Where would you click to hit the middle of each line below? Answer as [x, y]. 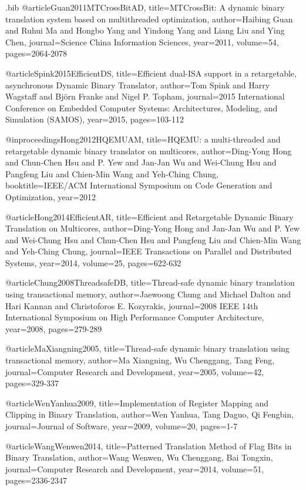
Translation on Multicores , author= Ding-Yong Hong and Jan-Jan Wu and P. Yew [152, 228]
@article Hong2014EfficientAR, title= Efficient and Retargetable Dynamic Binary [149, 216]
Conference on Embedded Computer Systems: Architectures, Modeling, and [142, 107]
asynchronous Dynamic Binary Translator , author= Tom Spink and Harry [138, 85]
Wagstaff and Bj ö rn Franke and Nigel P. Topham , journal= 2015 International [145, 96]
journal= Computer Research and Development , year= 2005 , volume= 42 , [135, 371]
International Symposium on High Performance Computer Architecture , [135, 317]
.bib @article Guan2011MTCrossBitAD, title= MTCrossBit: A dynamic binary [145, 7]
